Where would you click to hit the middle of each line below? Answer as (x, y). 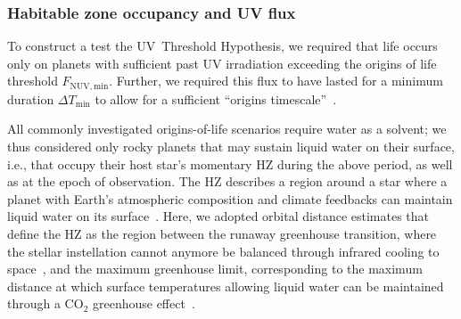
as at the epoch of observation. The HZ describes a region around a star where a (227, 181)
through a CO (45, 303)
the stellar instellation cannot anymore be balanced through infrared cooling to (223, 251)
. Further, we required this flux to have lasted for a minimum (276, 81)
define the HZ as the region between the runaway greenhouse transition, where (222, 234)
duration (31, 98)
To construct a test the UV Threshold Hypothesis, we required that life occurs (222, 46)
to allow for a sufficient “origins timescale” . (216, 98)
